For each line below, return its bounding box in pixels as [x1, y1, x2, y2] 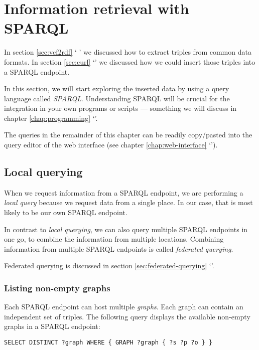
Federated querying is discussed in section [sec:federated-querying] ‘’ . [4, 260, 214, 271]
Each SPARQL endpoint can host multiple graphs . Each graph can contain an [4, 301, 243, 312]
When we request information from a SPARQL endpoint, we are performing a [4, 187, 243, 198]
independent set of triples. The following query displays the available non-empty [4, 311, 250, 321]
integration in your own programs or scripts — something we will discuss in [4, 103, 237, 113]
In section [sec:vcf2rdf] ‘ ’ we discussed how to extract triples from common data [4, 47, 251, 57]
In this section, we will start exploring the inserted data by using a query [4, 83, 229, 94]
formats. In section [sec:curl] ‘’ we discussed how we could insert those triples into [4, 56, 255, 67]
